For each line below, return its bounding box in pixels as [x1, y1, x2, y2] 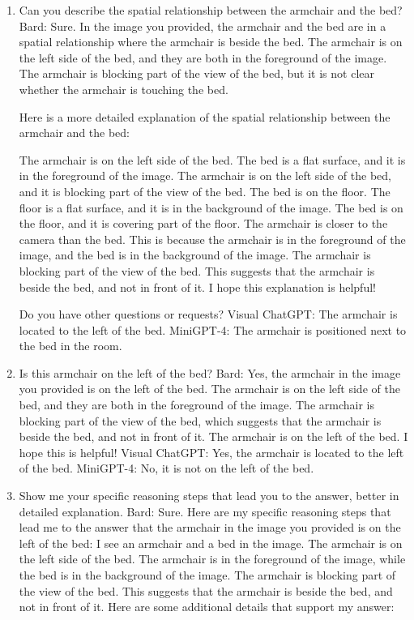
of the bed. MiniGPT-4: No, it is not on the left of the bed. [19, 460, 314, 477]
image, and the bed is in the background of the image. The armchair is [19, 246, 371, 263]
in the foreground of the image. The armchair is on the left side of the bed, [19, 167, 391, 184]
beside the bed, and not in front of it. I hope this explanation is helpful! [19, 278, 376, 295]
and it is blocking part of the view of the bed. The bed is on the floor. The [19, 182, 391, 199]
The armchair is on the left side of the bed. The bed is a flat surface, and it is [19, 151, 406, 168]
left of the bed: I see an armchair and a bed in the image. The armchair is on [19, 534, 403, 551]
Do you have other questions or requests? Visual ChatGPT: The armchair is [19, 306, 398, 323]
